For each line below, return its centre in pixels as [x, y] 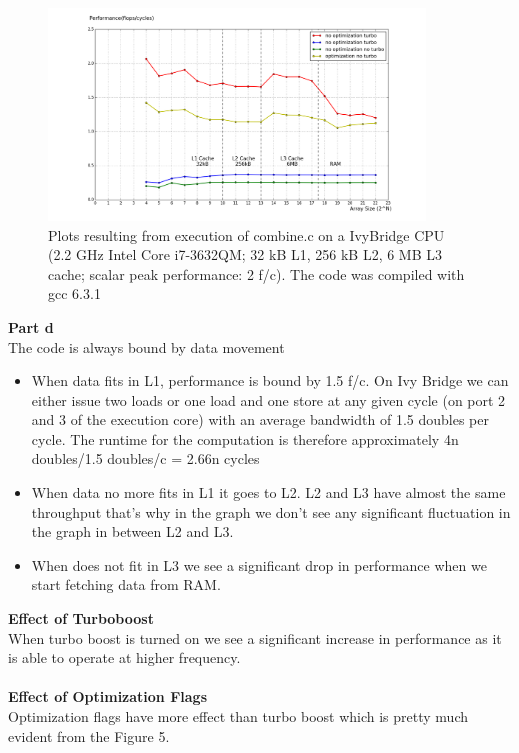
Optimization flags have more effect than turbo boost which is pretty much [238, 716]
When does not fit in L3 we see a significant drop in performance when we [259, 564]
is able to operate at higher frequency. [124, 657]
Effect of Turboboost [81, 618]
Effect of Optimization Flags [107, 696]
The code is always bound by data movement [146, 346]
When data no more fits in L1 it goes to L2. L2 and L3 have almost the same [268, 492]
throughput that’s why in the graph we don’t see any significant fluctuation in [271, 511]
